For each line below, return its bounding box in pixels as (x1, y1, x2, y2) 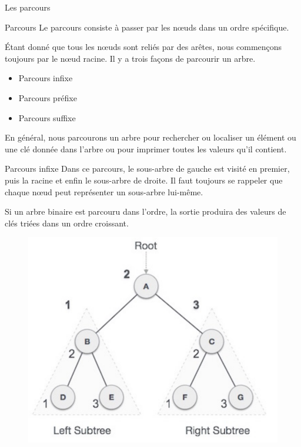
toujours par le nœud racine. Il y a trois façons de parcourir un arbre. (5, 52, 256, 64)
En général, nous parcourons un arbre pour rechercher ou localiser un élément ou (5, 131, 296, 144)
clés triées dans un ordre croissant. (5, 216, 129, 229)
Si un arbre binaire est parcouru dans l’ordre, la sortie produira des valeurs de (5, 205, 286, 218)
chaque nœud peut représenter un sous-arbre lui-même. (5, 185, 203, 198)
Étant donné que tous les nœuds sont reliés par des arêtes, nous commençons (5, 41, 282, 53)
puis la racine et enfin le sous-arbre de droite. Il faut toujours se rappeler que (5, 174, 283, 186)
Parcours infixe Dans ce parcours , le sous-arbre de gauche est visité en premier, (5, 162, 290, 175)
